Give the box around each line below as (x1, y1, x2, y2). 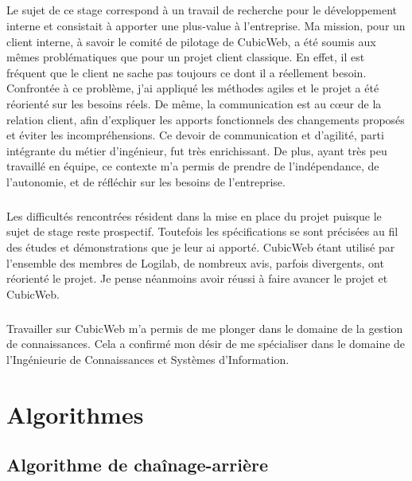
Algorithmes (6, 397, 144, 430)
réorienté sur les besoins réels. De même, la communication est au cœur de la (6, 95, 382, 111)
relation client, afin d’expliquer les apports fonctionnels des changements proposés (6, 111, 405, 127)
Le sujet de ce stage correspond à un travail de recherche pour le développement (6, 2, 397, 18)
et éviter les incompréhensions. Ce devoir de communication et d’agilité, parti (6, 127, 384, 143)
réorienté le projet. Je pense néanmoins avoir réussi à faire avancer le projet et (6, 270, 388, 287)
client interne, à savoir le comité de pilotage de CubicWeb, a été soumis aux (6, 33, 376, 49)
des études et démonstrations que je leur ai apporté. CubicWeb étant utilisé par (6, 239, 395, 256)
